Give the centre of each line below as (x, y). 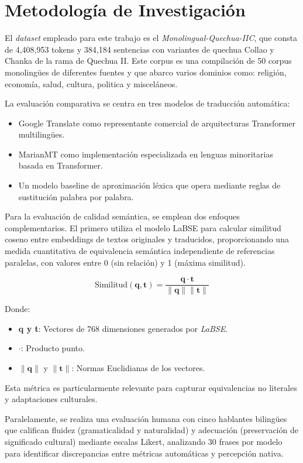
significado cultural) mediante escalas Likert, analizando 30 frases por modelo (144, 442)
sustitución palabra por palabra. (76, 196)
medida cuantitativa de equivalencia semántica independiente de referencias (140, 251)
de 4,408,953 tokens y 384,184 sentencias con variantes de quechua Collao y (140, 49)
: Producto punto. (53, 348)
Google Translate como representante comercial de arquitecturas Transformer (157, 123)
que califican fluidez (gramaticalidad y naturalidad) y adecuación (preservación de (151, 430)
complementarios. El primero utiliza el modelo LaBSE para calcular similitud (143, 227)
